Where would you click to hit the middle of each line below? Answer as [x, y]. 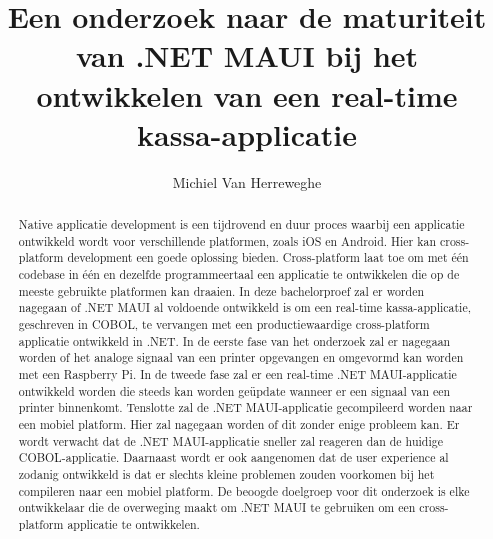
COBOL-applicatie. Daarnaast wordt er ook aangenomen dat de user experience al [233, 457]
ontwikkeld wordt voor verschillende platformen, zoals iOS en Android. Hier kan [227, 240]
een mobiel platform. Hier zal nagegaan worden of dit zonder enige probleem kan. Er [239, 423]
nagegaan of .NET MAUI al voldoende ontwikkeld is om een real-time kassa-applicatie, [245, 307]
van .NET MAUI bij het [247, 55]
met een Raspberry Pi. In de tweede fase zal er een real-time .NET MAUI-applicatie [237, 373]
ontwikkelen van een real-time [247, 94]
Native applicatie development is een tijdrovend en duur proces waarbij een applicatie [241, 224]
